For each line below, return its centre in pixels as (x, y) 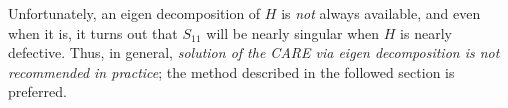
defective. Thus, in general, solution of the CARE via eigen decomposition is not (254, 52)
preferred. (37, 91)
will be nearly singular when (293, 32)
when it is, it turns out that (93, 32)
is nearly (426, 32)
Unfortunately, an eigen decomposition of (134, 13)
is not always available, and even (381, 13)
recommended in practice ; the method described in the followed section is (231, 71)
